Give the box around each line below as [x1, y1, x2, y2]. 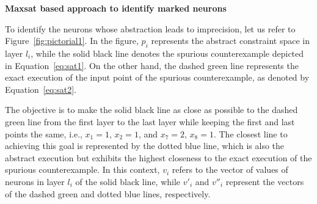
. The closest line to [213, 127, 288, 140]
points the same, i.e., [5, 127, 82, 140]
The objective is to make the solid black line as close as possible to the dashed [5, 103, 298, 116]
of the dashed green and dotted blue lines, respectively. [5, 187, 211, 200]
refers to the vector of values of [172, 163, 288, 176]
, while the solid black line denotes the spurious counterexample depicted [31, 46, 304, 59]
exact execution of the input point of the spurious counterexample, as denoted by [5, 71, 310, 84]
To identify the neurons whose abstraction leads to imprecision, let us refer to [5, 22, 296, 35]
